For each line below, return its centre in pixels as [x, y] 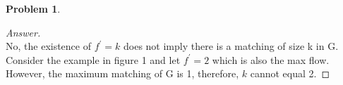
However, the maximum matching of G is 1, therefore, [122, 73]
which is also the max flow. [271, 59]
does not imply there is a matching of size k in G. [231, 46]
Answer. [23, 32]
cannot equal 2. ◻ [290, 73]
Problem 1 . [33, 8]
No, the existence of [49, 46]
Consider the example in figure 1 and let [93, 59]
